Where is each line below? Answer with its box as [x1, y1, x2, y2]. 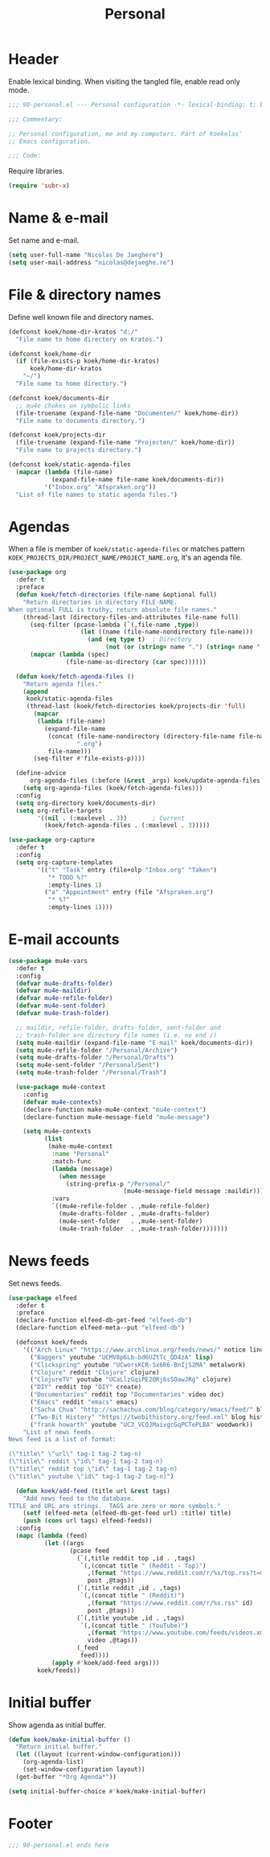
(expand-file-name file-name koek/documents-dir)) [51, 475, 225, 483]
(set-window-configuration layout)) [22, 1765, 146, 1773]
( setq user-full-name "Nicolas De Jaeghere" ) [8, 251, 163, 260]
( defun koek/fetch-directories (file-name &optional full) [15, 591, 218, 599]
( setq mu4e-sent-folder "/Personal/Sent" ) [15, 1061, 160, 1069]
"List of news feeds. [22, 1428, 95, 1436]
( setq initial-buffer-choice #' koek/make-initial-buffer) [8, 1787, 207, 1795]
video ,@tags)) [87, 1637, 138, 1645]
